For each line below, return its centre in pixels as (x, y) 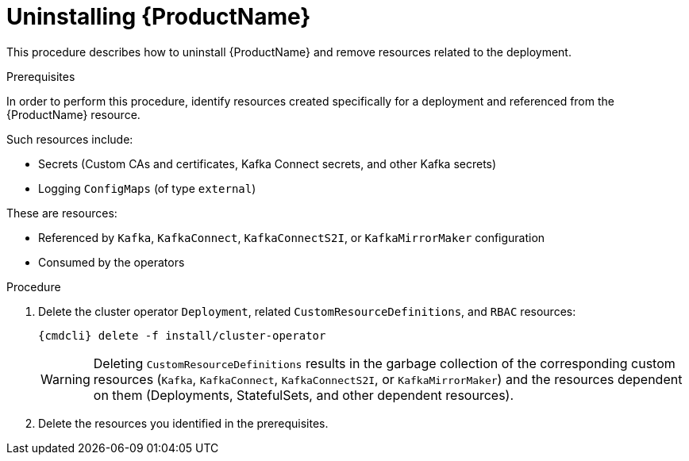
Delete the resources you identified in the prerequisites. (183, 423)
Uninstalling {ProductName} (159, 17)
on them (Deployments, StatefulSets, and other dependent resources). (304, 395)
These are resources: (62, 213)
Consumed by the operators (112, 262)
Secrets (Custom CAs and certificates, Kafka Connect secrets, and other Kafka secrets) (268, 163)
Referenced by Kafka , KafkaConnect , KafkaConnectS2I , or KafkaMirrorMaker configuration (292, 237)
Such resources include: (70, 139)
